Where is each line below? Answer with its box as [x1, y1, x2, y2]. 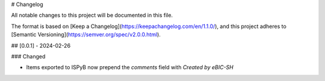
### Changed [11, 52, 46, 60]
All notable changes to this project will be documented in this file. [11, 12, 173, 19]
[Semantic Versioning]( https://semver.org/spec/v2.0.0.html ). [11, 31, 161, 38]
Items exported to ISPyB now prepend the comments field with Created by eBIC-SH [26, 64, 234, 71]
